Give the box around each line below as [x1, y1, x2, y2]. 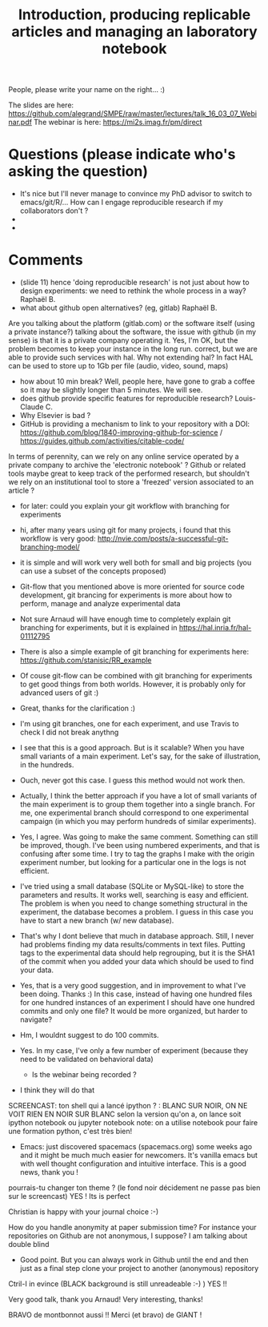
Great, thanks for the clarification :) [19, 703, 136, 714]
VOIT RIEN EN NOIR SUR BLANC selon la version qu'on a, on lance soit [8, 1109, 242, 1119]
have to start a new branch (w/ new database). [19, 915, 174, 926]
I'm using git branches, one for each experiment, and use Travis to [19, 719, 239, 729]
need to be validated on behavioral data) [19, 1055, 154, 1064]
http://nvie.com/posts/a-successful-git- [97, 534, 229, 544]
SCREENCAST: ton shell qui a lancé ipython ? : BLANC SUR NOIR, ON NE [8, 1101, 248, 1111]
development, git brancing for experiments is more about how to [19, 590, 232, 600]
